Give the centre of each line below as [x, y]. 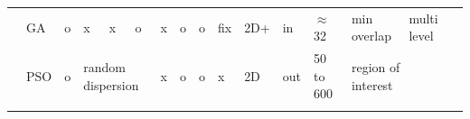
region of [376, 66]
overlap [371, 36]
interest [372, 84]
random [104, 66]
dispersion [111, 84]
